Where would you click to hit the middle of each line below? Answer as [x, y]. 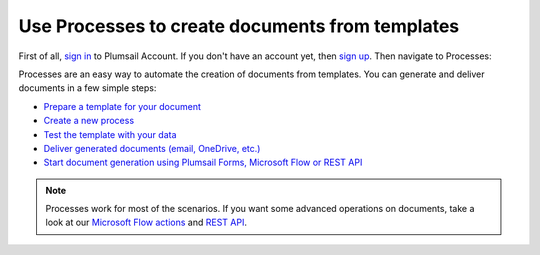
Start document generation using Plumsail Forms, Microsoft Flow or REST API [203, 162]
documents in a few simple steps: [87, 88]
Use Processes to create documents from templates [239, 26]
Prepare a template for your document [122, 106]
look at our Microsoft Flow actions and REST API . [146, 222]
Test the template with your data [110, 134]
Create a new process [89, 121]
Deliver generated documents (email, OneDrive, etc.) [152, 148]
